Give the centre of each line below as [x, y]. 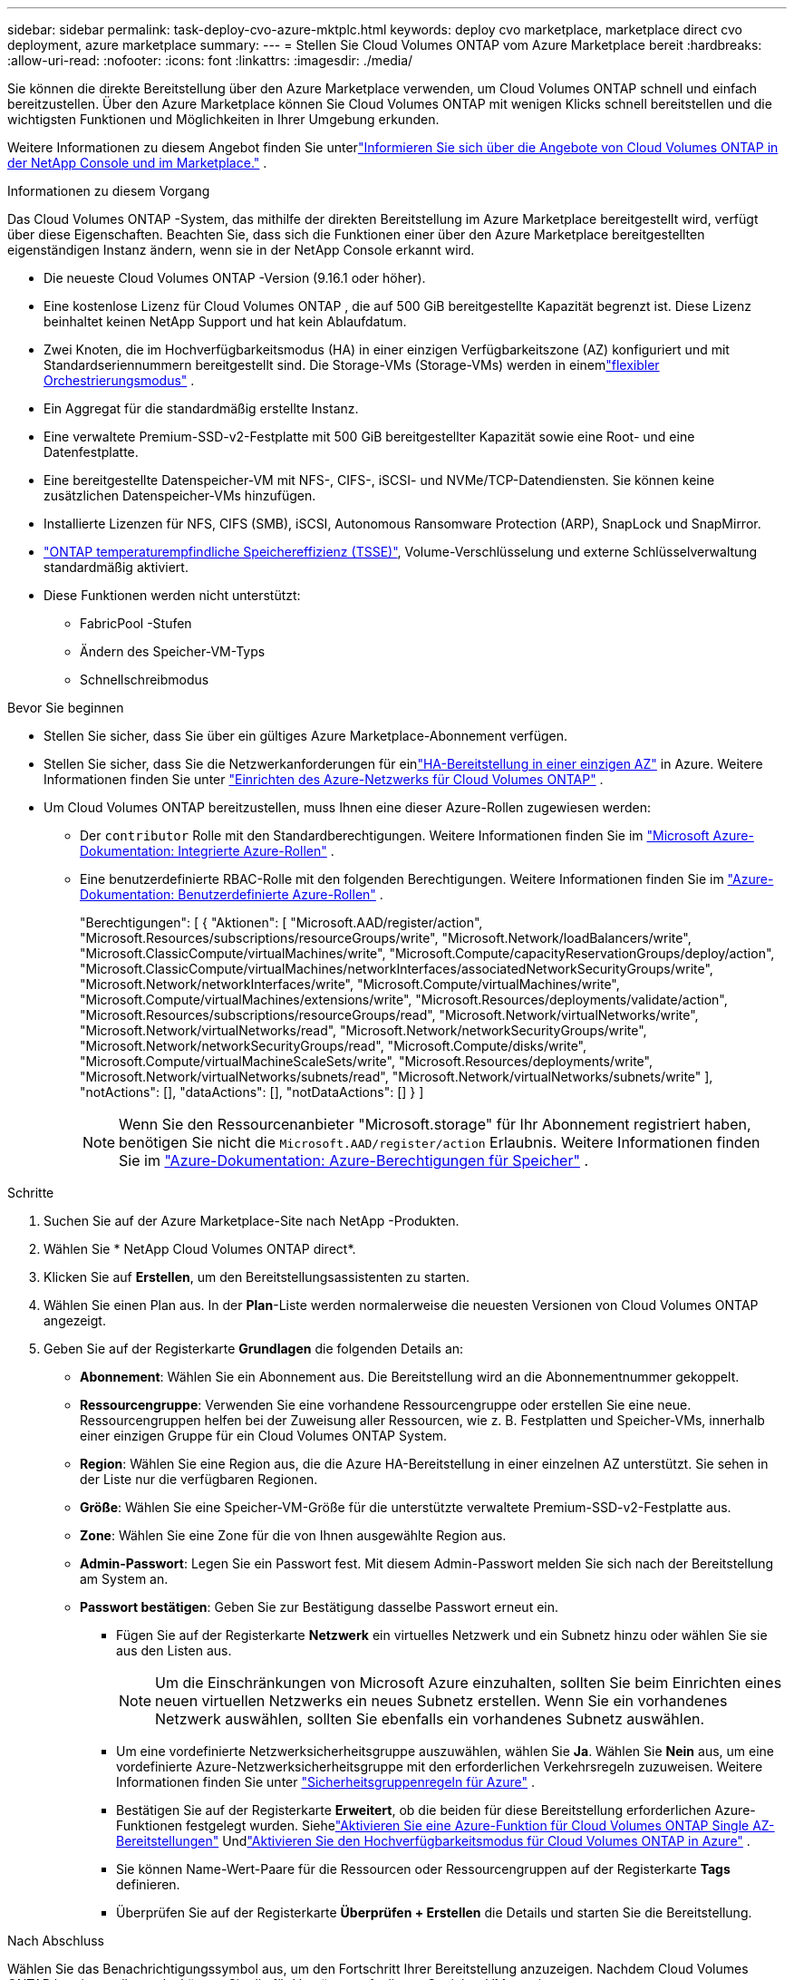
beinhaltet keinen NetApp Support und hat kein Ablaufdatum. [225, 321]
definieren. [148, 1884]
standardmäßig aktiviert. [116, 567]
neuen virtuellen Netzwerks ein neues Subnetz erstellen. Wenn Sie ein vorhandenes [441, 1701]
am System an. [124, 1579]
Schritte [31, 1193]
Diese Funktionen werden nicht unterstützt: [172, 595]
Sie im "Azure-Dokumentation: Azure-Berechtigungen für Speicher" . [354, 1160]
